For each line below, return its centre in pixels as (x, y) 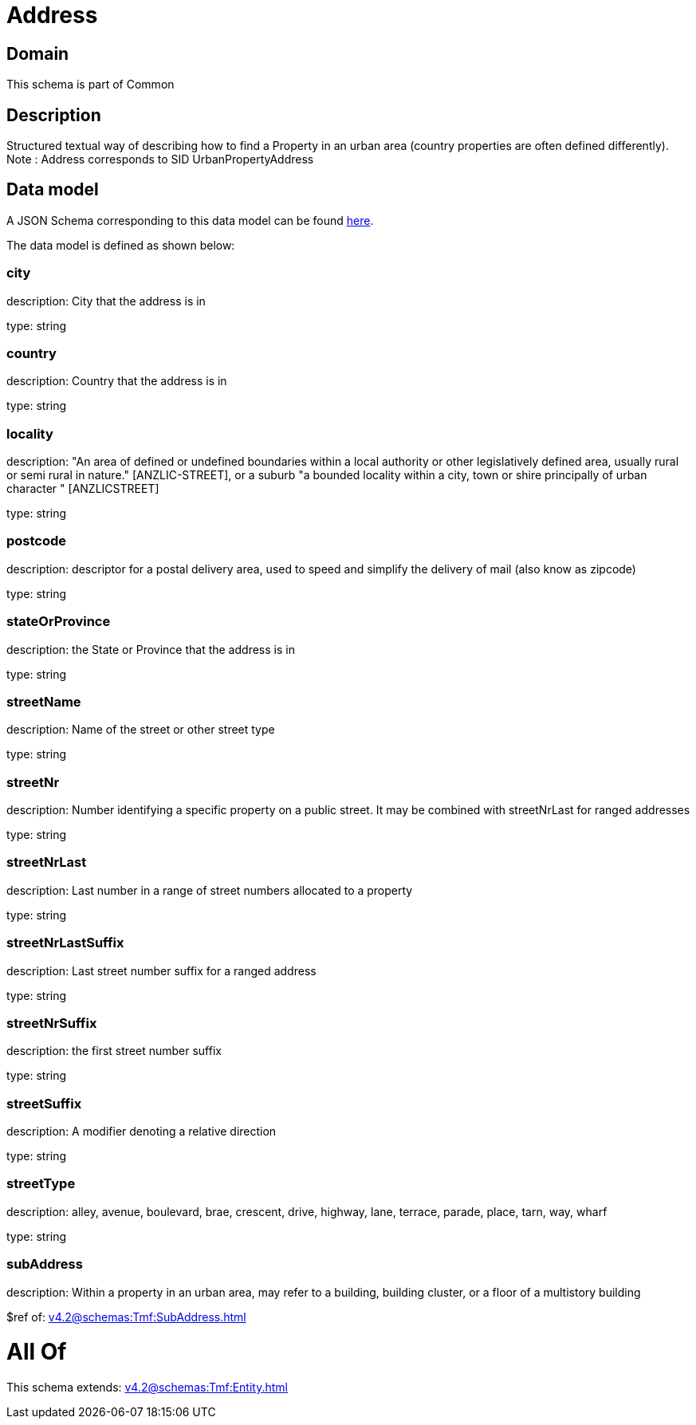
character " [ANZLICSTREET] (83, 489)
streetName (44, 701)
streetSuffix (44, 1103)
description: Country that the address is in (117, 381)
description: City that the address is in (106, 301)
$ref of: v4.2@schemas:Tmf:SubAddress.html (126, 1317)
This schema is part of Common (90, 85)
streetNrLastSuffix (65, 943)
